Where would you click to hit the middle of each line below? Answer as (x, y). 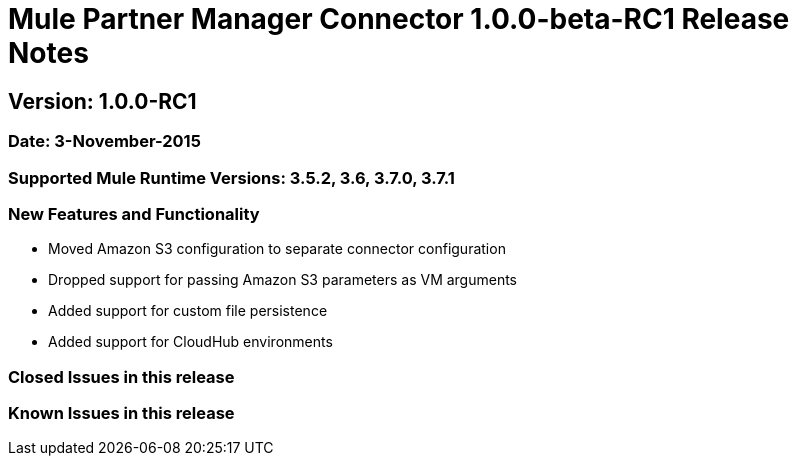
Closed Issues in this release (121, 376)
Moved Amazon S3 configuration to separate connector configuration (277, 249)
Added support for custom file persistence (188, 311)
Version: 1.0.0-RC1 (102, 101)
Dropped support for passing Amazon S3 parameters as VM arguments (283, 280)
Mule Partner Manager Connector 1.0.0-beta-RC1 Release (399, 19)
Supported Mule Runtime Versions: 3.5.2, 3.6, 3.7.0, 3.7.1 (231, 177)
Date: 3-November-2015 (104, 141)
